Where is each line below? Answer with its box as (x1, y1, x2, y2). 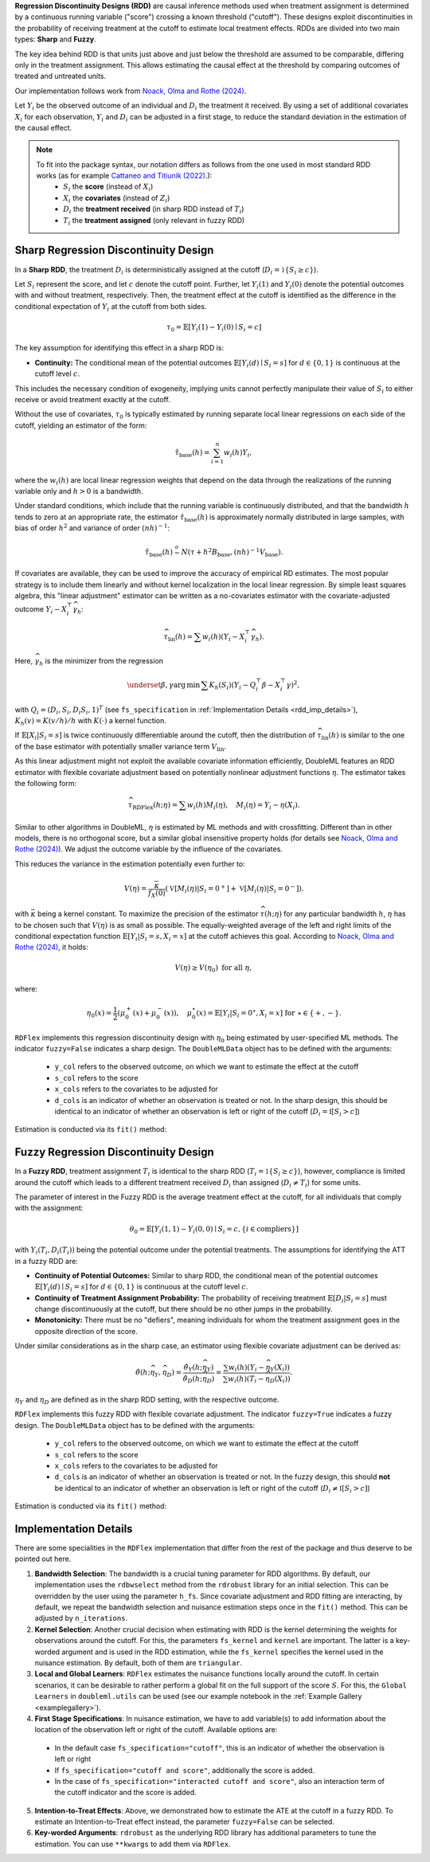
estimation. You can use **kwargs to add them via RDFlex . (34, 1839, 231, 1848)
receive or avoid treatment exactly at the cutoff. (14, 395, 170, 405)
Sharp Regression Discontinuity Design (14, 244, 214, 257)
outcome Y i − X (14, 604, 68, 616)
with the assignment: (14, 1203, 84, 1213)
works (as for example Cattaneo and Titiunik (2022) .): (36, 171, 213, 181)
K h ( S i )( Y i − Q (209, 681, 256, 691)
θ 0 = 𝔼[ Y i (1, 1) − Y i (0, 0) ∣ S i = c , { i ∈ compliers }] (129, 1224, 299, 1235)
